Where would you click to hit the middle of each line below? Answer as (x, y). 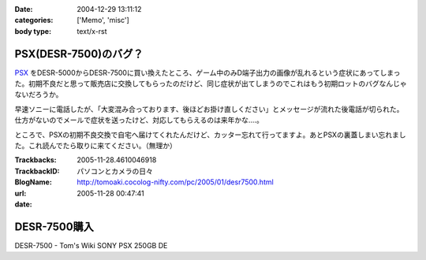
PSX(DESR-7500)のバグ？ (79, 54)
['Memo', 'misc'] (103, 20)
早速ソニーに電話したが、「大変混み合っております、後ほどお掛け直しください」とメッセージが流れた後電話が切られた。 (209, 109)
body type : (33, 31)
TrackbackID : (37, 171)
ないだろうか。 (39, 95)
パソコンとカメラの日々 (115, 171)
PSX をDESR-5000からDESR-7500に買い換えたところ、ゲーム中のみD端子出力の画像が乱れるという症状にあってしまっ (207, 72)
